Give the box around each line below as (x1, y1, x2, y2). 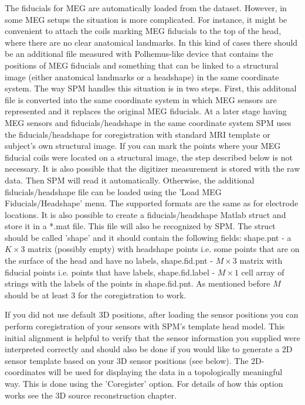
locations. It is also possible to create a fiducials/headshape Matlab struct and (5, 208, 286, 220)
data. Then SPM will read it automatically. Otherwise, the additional (5, 173, 255, 186)
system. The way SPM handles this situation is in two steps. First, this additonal (5, 82, 297, 94)
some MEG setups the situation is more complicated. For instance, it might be (5, 13, 287, 25)
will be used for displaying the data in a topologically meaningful (48, 366, 283, 378)
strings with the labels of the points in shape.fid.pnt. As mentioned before (5, 277, 270, 290)
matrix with (239, 254, 283, 267)
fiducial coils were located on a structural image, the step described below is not (5, 151, 293, 163)
